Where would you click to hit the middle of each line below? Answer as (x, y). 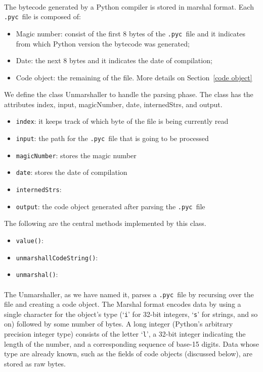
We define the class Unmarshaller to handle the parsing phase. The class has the (129, 94)
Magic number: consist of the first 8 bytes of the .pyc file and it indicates (130, 33)
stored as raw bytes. (35, 363)
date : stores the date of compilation (72, 172)
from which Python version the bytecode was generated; (103, 43)
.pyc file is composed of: (42, 16)
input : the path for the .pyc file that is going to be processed (112, 138)
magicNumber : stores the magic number (76, 155)
